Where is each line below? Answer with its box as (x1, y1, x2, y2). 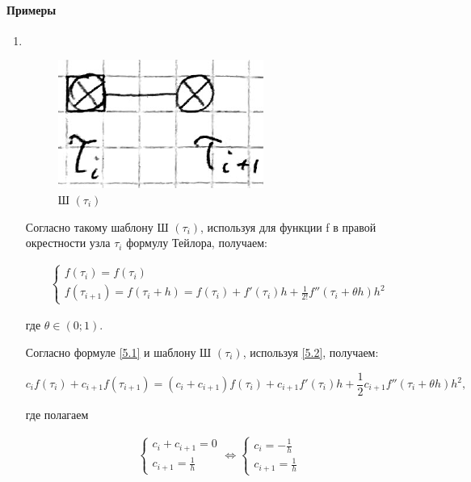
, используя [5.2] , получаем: (242, 343, 379, 360)
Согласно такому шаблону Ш (25, 218, 169, 235)
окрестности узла (25, 234, 111, 251)
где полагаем (25, 405, 89, 422)
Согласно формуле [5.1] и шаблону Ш (25, 343, 212, 360)
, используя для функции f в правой (200, 218, 376, 235)
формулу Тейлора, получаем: (126, 234, 267, 251)
